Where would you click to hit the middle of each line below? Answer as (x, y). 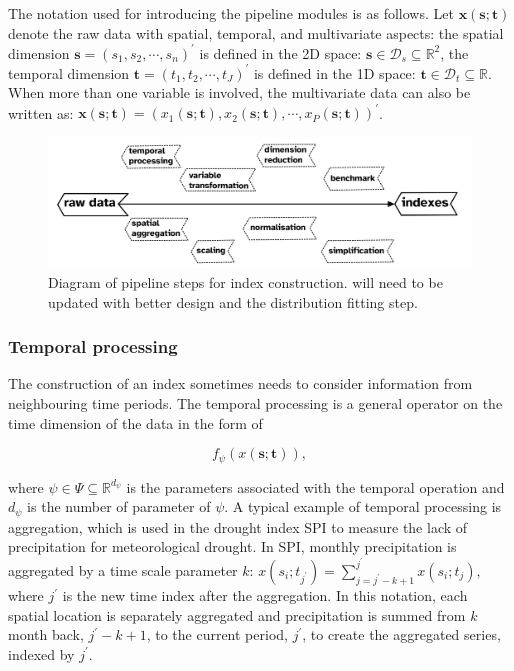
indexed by (41, 653)
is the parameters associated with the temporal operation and (315, 486)
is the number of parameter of (119, 506)
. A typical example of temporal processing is (363, 506)
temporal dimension (69, 72)
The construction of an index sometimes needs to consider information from (240, 383)
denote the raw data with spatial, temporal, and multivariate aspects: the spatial (256, 32)
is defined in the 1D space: (334, 72)
